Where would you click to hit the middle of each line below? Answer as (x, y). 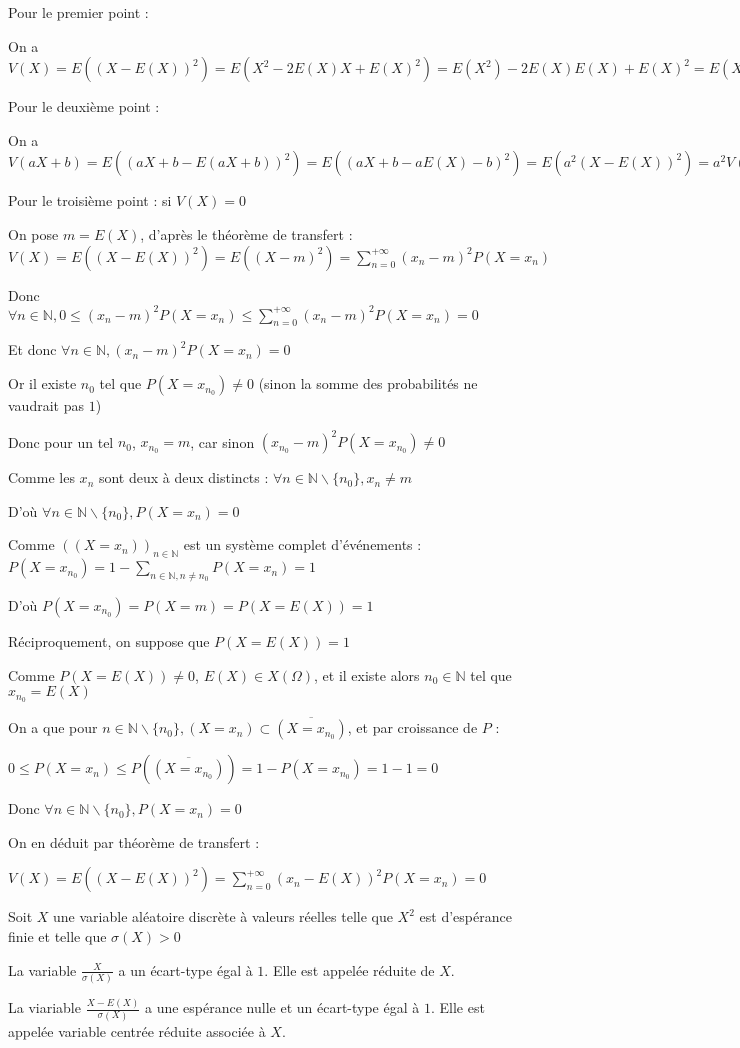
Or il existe (42, 383)
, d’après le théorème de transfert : (246, 233)
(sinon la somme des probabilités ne (368, 383)
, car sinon (222, 441)
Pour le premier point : (78, 12)
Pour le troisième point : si (90, 200)
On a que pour (53, 727)
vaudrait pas (46, 405)
